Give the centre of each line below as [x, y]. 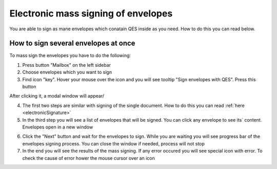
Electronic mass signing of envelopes [91, 13]
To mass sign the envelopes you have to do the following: [70, 55]
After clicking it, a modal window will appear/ [57, 96]
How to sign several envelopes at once [72, 43]
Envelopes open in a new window [58, 127]
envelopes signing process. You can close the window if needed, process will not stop [114, 143]
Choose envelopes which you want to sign [67, 72]
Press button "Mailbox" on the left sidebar [67, 65]
